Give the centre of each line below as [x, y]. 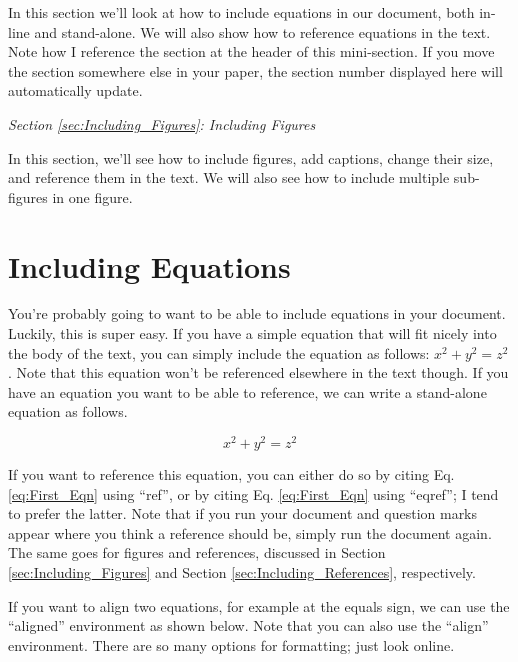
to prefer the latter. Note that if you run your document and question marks [243, 513]
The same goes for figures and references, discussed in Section [197, 552]
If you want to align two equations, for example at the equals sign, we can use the [259, 605]
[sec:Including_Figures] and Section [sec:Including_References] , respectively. [242, 572]
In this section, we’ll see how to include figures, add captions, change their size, [251, 157]
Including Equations [149, 265]
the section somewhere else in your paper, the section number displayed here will [255, 70]
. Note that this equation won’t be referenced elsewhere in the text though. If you [258, 372]
